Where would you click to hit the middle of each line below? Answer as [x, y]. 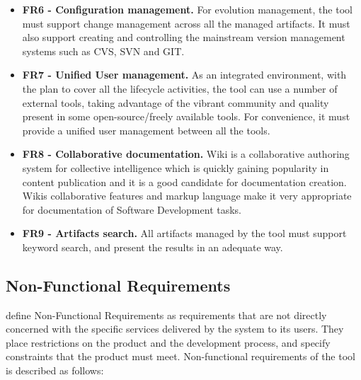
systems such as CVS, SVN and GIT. [103, 51]
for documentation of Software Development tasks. [132, 209]
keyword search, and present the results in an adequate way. [153, 247]
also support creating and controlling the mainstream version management [184, 37]
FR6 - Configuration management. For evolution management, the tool [187, 9]
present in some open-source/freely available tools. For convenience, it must [186, 116]
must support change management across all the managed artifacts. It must [186, 23]
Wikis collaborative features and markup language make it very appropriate [187, 196]
